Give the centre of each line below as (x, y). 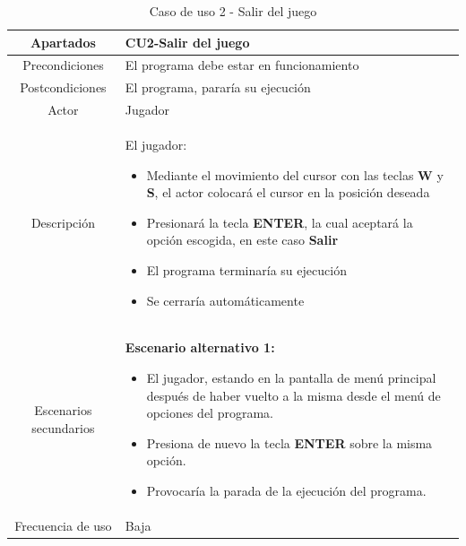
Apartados (63, 42)
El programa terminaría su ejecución (246, 269)
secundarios (63, 427)
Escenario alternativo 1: (200, 347)
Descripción (63, 222)
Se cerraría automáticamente (225, 300)
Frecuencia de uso (63, 525)
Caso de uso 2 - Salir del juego (233, 11)
